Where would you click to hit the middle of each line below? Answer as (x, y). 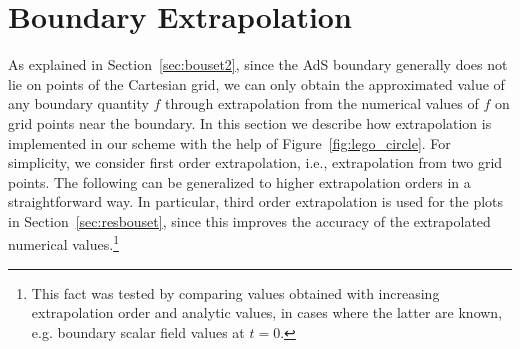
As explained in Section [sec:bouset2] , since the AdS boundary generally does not (258, 64)
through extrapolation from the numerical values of (322, 103)
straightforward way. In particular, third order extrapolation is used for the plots (256, 201)
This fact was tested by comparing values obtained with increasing (235, 292)
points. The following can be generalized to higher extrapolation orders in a (239, 181)
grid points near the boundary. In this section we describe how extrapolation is (250, 122)
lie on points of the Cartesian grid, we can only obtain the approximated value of (256, 83)
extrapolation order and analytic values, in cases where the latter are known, (267, 312)
